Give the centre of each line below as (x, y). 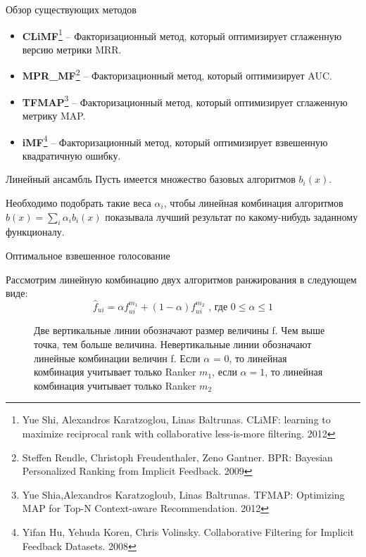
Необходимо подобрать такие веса (78, 202)
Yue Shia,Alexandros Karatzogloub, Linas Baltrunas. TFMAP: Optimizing (183, 494)
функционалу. (35, 232)
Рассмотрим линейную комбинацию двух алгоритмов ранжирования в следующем (181, 279)
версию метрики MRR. (72, 49)
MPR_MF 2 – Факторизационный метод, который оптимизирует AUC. (177, 75)
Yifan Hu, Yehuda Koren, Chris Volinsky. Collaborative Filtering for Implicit (188, 531)
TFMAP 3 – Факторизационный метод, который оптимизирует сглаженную (185, 101)
